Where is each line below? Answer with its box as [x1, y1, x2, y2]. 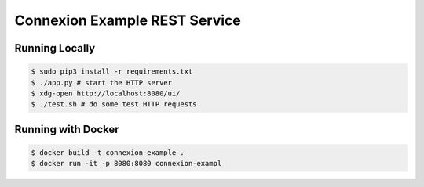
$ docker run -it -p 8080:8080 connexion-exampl [31, 159, 222, 168]
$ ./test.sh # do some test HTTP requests [31, 100, 197, 109]
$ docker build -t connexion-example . [31, 148, 185, 156]
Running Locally [14, 41, 96, 55]
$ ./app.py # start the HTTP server [31, 78, 173, 87]
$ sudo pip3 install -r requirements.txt [31, 67, 193, 76]
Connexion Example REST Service [14, 12, 241, 29]
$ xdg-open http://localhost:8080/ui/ [31, 88, 181, 98]
